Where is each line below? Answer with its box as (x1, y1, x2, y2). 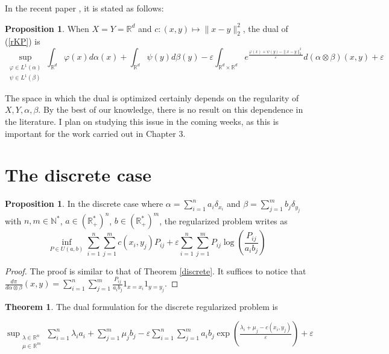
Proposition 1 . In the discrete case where (5, 197, 163, 210)
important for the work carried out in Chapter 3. (5, 127, 186, 139)
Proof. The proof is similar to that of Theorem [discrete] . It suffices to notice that (5, 264, 306, 277)
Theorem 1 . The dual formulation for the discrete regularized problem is (5, 300, 278, 312)
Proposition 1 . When (5, 22, 89, 34)
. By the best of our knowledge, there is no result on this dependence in (38, 103, 303, 116)
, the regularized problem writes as (159, 214, 288, 227)
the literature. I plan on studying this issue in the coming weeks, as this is (5, 115, 279, 128)
